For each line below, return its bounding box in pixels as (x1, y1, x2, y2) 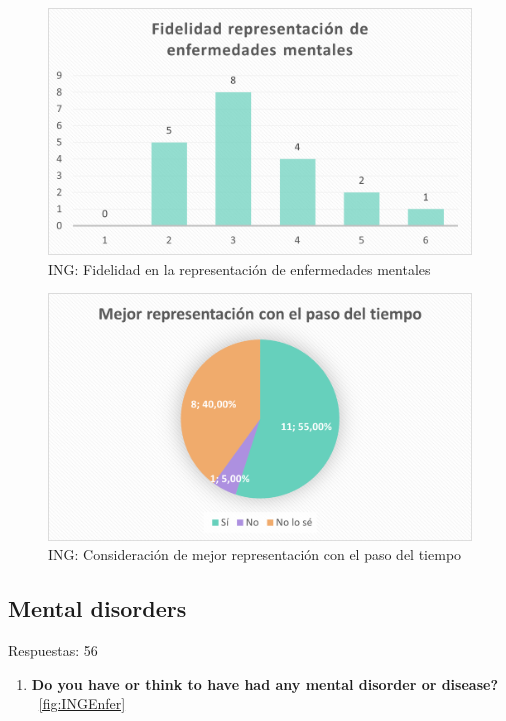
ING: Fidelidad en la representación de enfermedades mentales (48, 258, 431, 279)
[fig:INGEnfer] (38, 693, 126, 714)
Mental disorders (8, 593, 187, 624)
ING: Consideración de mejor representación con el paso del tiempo (48, 544, 462, 565)
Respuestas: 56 (8, 639, 98, 660)
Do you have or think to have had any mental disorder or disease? (31, 673, 498, 694)
